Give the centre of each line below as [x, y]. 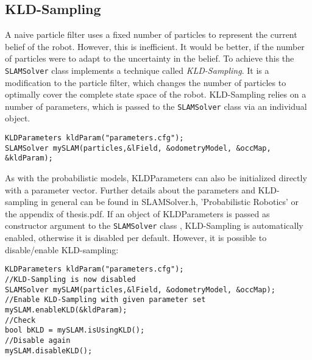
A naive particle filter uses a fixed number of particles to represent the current [151, 34]
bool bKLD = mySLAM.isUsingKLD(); [75, 330]
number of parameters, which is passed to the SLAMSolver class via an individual [156, 106]
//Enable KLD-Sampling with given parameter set [105, 300]
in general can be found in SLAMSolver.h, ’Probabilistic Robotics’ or [170, 202]
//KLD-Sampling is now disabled [70, 279]
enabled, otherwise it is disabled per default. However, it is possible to [136, 238]
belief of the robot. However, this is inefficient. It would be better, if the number [155, 46]
